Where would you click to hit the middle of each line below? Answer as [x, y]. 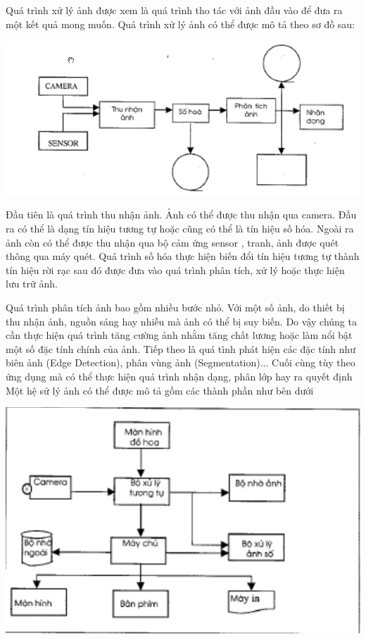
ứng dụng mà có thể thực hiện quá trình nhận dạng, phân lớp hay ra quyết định [179, 376]
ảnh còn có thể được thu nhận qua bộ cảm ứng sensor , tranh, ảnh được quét [172, 242]
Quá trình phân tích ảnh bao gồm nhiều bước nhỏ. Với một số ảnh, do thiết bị [175, 307]
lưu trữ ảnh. [32, 284]
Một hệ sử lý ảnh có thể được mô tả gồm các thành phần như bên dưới [160, 390]
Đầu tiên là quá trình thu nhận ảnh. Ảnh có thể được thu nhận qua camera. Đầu [181, 215]
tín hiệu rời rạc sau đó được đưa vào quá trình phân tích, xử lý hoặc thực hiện [175, 269]
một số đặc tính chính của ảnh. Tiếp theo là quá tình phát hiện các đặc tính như [181, 348]
